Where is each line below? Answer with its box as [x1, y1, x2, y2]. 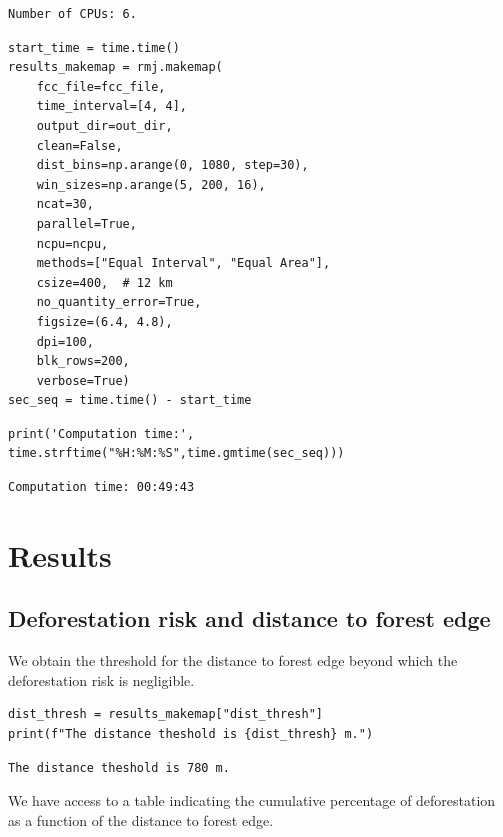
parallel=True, [36, 216, 137, 231]
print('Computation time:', [8, 426, 195, 441]
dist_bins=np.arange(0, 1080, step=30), [36, 158, 309, 173]
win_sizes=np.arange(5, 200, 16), [36, 177, 266, 192]
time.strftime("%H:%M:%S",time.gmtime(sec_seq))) [8, 446, 345, 461]
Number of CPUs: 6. [8, 7, 137, 21]
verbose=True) [36, 373, 130, 388]
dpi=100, [36, 334, 94, 349]
